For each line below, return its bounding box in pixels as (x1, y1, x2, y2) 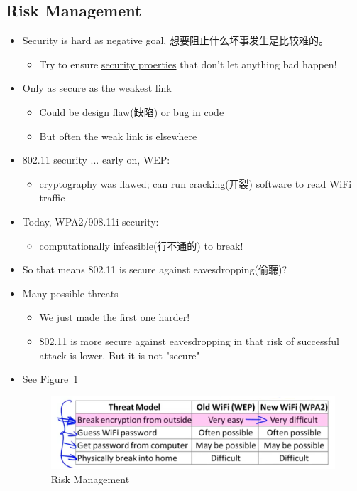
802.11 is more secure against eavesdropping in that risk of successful (39, 333, 339, 348)
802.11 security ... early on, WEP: (22, 152, 170, 167)
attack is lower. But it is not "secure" (39, 347, 200, 362)
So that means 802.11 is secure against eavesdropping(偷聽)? (22, 262, 287, 277)
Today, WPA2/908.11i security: (22, 213, 159, 228)
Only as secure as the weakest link (22, 80, 172, 95)
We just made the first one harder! (39, 310, 190, 324)
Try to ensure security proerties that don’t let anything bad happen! (39, 56, 337, 71)
